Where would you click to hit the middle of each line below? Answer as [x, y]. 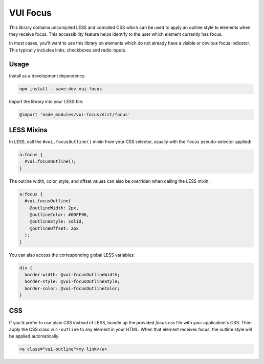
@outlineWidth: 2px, [54, 208]
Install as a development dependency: [47, 75]
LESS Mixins [28, 130]
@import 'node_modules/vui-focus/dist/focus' [75, 114]
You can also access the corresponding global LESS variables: [72, 255]
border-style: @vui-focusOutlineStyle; [72, 281]
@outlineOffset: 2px [54, 228]
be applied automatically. [34, 336]
